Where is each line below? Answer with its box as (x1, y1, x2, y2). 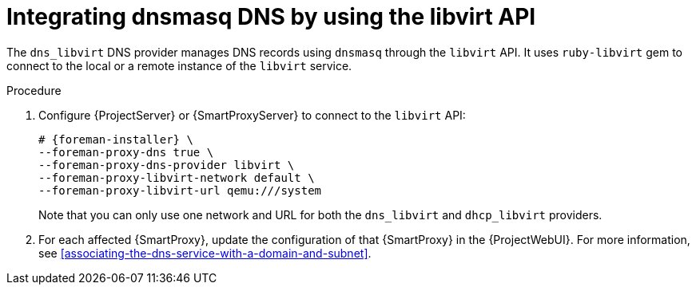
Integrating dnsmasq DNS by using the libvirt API (6, 3, 536, 30)
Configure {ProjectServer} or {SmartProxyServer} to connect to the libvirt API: (38, 108, 466, 122)
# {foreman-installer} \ (38, 132, 193, 146)
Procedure (6, 83, 62, 97)
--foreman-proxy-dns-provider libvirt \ (38, 158, 295, 171)
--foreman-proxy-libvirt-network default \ (38, 171, 315, 184)
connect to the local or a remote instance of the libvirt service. (6, 58, 352, 73)
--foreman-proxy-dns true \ (38, 145, 214, 159)
